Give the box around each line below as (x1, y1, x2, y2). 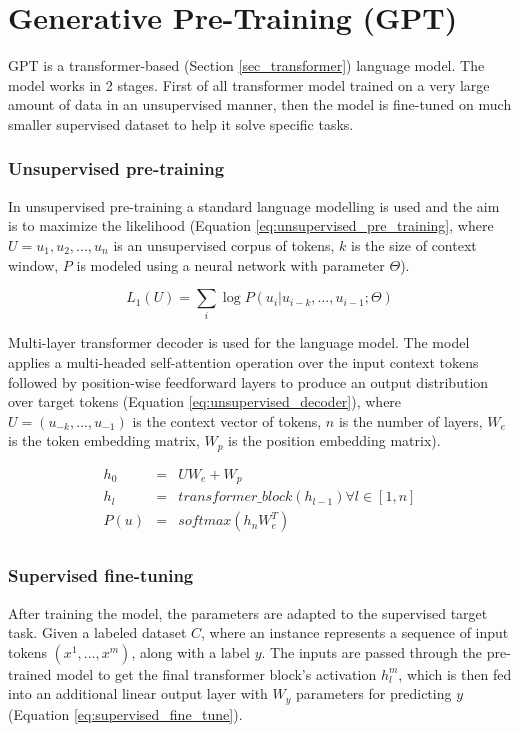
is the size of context (351, 234, 477, 255)
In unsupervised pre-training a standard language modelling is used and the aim (8, 195, 500, 216)
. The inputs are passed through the (261, 641, 482, 662)
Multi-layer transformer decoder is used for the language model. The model (8, 332, 470, 353)
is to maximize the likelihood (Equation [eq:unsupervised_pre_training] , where (8, 215, 494, 236)
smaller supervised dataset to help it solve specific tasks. (8, 113, 354, 134)
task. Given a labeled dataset (8, 622, 187, 643)
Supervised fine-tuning (8, 563, 194, 588)
